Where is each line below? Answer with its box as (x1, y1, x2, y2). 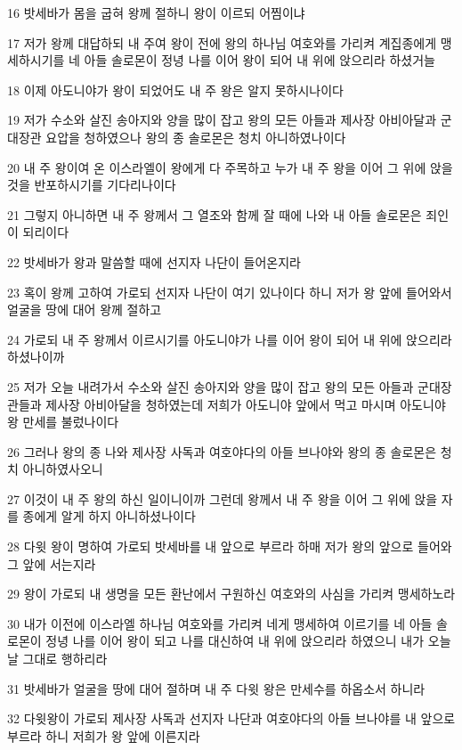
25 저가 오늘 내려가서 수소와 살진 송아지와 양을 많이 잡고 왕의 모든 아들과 (7, 377, 414, 395)
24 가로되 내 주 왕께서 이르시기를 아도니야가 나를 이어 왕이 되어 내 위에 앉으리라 (7, 330, 452, 348)
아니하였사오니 (22, 460, 103, 478)
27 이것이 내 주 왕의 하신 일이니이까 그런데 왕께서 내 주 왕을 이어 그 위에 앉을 (7, 489, 438, 508)
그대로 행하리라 (22, 649, 108, 668)
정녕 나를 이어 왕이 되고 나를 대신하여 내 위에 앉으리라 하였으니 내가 (45, 632, 425, 650)
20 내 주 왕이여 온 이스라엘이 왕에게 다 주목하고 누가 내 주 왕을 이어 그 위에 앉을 (7, 158, 453, 176)
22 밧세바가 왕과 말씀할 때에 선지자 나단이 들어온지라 (7, 252, 301, 271)
